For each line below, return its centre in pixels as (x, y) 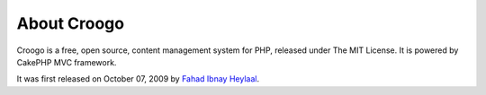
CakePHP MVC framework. (67, 62)
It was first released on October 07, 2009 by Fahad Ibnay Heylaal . (138, 79)
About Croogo (71, 23)
